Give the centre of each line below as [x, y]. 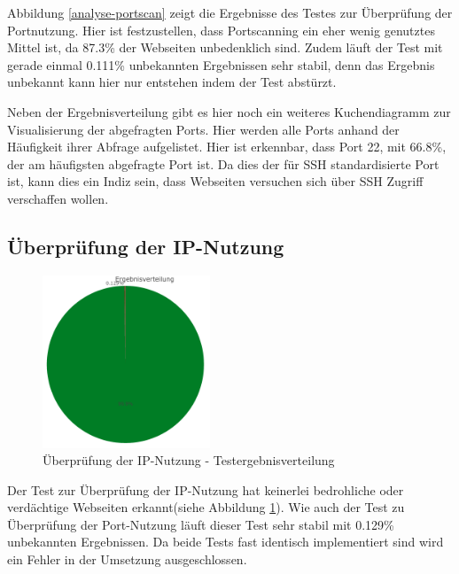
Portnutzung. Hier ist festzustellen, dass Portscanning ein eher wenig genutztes [221, 30]
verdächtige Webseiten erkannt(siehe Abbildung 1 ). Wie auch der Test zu [206, 507]
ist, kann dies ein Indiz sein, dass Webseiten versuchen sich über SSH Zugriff [215, 181]
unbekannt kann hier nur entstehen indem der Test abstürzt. [172, 82]
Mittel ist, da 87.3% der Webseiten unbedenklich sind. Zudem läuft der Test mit [225, 47]
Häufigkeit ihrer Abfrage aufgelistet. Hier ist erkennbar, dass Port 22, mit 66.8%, [227, 147]
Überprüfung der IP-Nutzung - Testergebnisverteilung [189, 460]
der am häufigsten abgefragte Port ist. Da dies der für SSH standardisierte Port [223, 163]
